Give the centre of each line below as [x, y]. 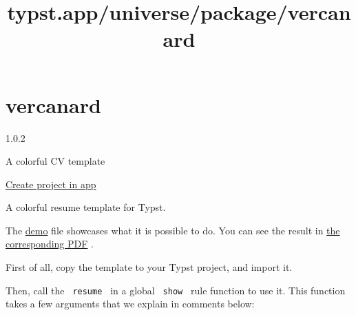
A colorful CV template [55, 161]
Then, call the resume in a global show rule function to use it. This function [176, 290]
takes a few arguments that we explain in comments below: [130, 304]
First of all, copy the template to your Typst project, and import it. [149, 267]
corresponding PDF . [50, 244]
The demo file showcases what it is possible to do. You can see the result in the [173, 230]
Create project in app [51, 184]
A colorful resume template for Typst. [86, 207]
